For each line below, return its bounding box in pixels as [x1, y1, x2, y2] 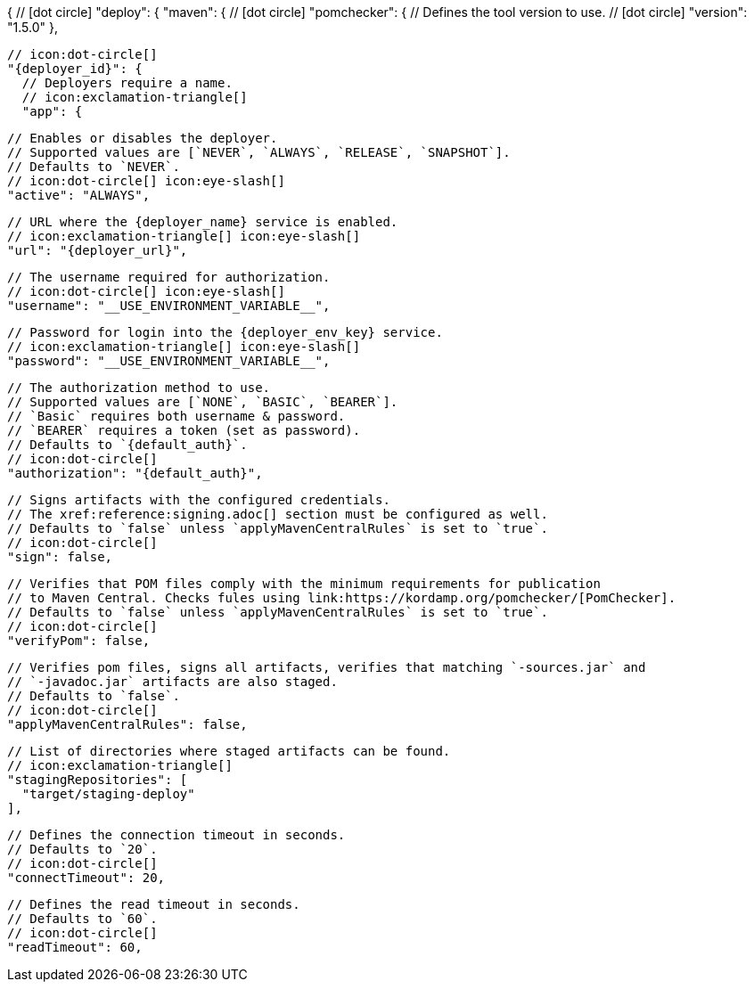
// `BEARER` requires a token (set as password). [7, 423, 361, 437]
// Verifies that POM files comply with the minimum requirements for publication [7, 576, 601, 591]
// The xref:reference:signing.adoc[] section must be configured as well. [7, 507, 548, 521]
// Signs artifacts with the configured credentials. [7, 493, 390, 507]
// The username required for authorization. [7, 270, 331, 284]
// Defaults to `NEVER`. [7, 159, 180, 174]
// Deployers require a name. [21, 76, 233, 90]
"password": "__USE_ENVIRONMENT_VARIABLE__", [7, 354, 331, 368]
